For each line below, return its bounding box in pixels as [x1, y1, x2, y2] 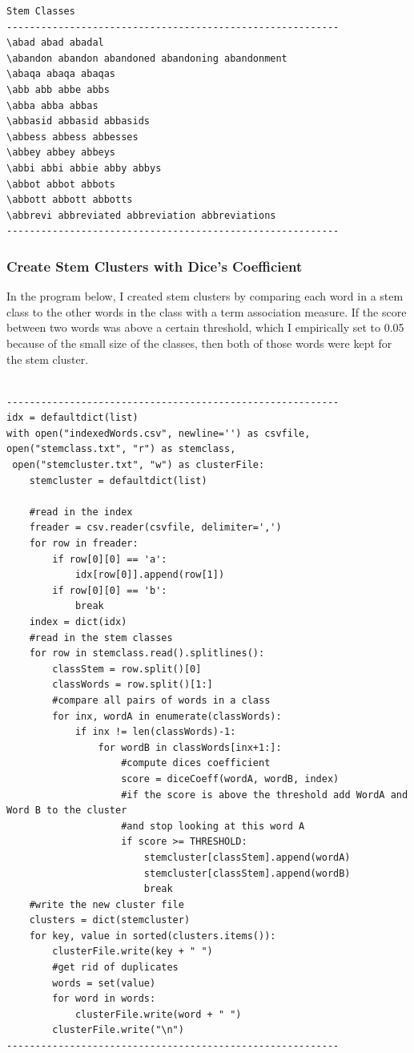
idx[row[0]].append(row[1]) [74, 569, 225, 581]
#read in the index [29, 506, 133, 518]
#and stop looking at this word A [121, 820, 305, 832]
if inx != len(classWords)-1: [74, 726, 236, 738]
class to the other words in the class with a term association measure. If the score [6, 303, 407, 320]
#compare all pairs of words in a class [52, 694, 271, 706]
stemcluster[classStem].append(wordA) [143, 851, 351, 863]
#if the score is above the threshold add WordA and [121, 789, 408, 801]
